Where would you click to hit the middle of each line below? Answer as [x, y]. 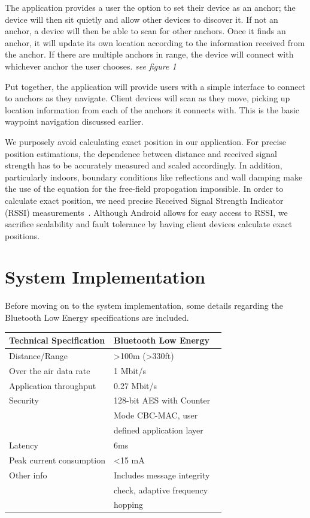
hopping [128, 505]
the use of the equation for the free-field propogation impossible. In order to [144, 189]
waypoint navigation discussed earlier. [74, 121]
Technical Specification [57, 340]
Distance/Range [39, 355]
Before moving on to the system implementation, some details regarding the [144, 305]
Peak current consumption [57, 460]
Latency [24, 445]
